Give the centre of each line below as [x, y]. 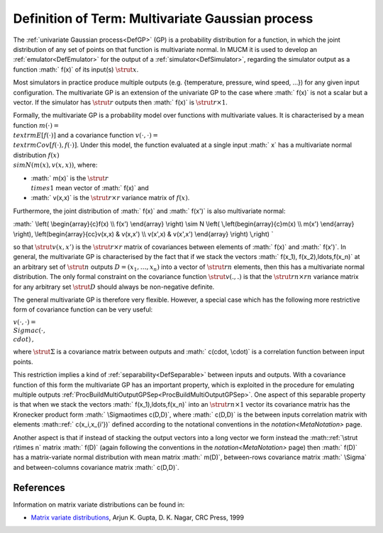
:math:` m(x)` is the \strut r [70, 178]
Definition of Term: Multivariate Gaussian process [163, 18]
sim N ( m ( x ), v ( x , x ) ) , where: [55, 165]
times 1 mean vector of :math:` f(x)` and [90, 188]
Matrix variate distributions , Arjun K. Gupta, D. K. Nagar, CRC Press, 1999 [138, 517]
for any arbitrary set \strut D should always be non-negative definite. [114, 287]
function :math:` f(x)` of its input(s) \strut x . [76, 69]
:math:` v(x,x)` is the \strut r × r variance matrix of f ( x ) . [110, 198]
